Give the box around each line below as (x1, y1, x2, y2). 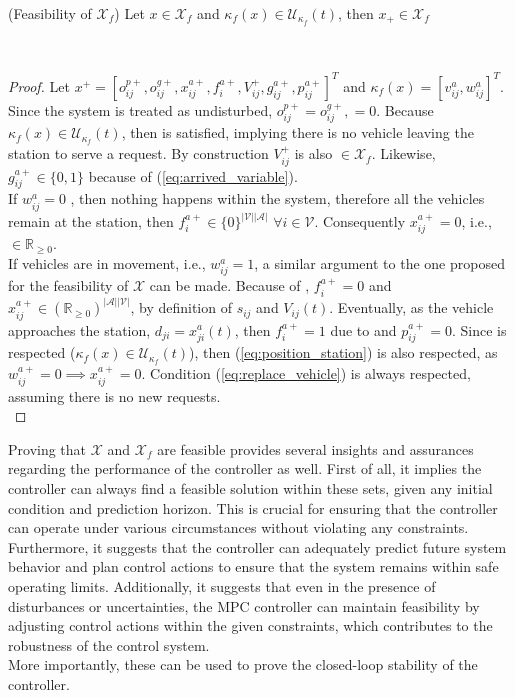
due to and (330, 319, 397, 340)
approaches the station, (8, 319, 151, 340)
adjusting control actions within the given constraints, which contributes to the (8, 615, 493, 636)
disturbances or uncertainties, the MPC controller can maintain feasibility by (8, 595, 480, 616)
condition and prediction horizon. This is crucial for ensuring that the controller (8, 497, 498, 518)
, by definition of (130, 297, 232, 318)
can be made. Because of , (149, 275, 310, 296)
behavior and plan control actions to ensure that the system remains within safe (8, 556, 499, 577)
